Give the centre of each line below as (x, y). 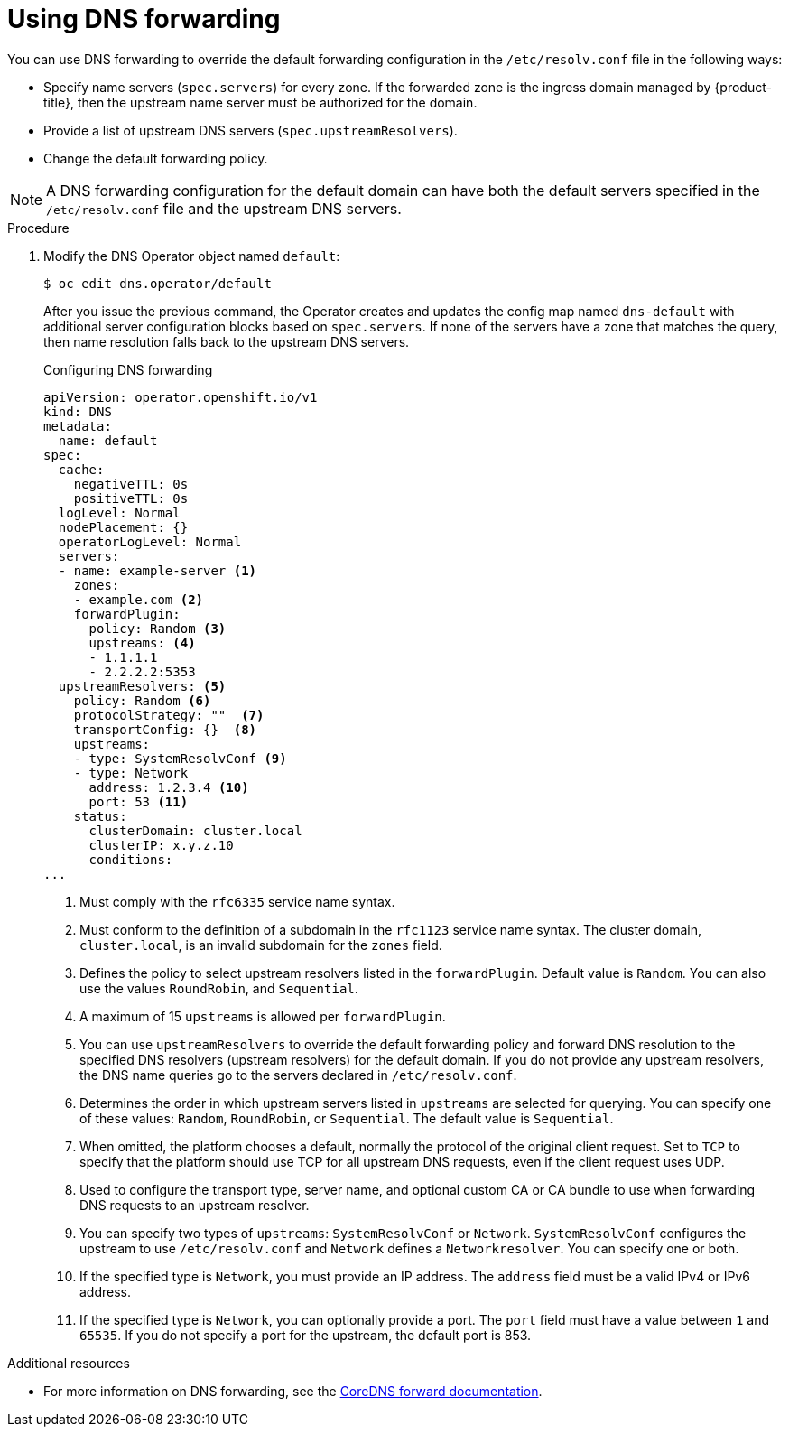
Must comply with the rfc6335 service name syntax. (237, 901)
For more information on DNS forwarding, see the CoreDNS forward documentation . (293, 1391)
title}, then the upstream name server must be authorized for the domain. (260, 102)
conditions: (131, 859)
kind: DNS (78, 411)
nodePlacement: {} (123, 527)
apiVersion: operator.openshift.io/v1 (181, 397)
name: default (108, 440)
